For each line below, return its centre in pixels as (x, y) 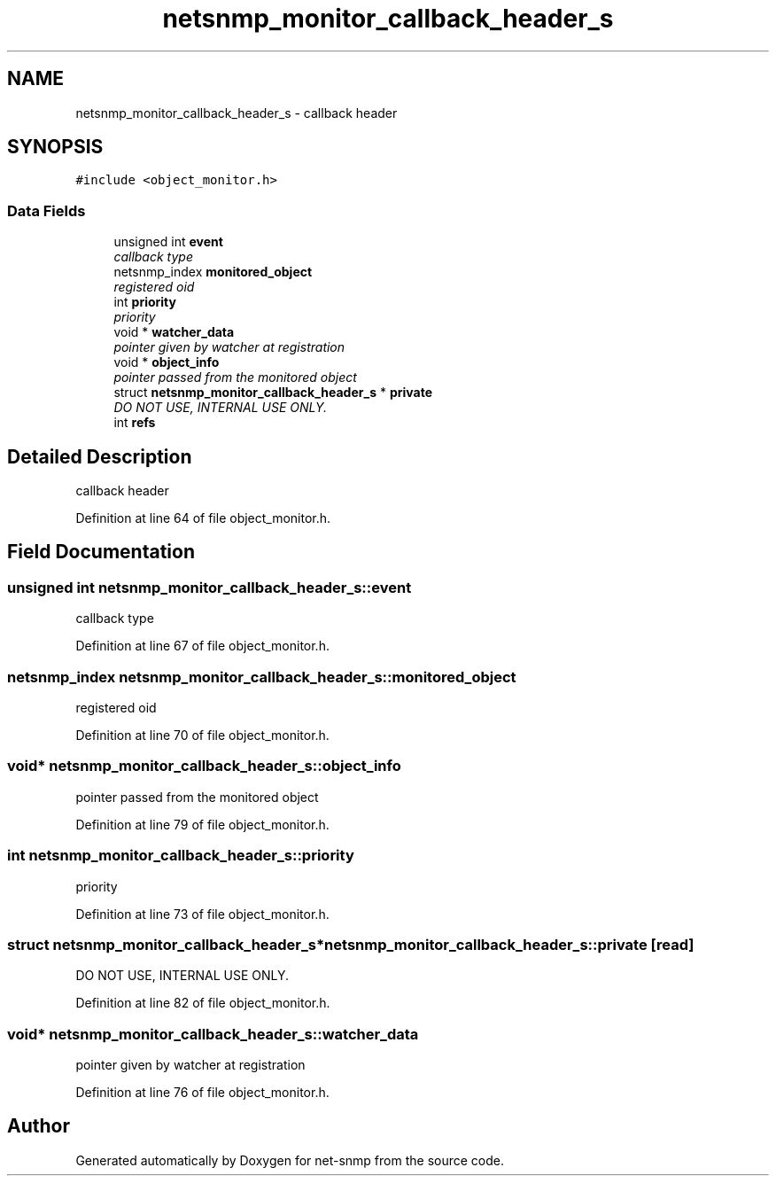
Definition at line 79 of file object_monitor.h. (202, 824)
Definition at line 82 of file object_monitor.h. (203, 1003)
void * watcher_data (174, 332)
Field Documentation (101, 552)
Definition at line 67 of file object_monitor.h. (202, 646)
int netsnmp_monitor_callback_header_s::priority (181, 856)
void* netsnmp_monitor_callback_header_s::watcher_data (213, 1034)
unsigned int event (168, 242)
